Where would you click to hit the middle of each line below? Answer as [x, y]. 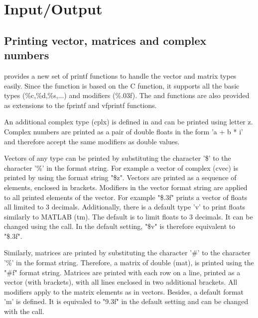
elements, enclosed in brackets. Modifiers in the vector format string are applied [126, 187]
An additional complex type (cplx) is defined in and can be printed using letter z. [129, 122]
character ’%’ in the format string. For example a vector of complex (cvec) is [121, 167]
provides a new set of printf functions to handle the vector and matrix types [120, 75]
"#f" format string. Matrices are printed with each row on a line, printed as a [122, 272]
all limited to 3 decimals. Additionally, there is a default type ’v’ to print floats [125, 207]
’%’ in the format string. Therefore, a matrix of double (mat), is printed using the [129, 263]
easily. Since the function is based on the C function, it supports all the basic [122, 85]
